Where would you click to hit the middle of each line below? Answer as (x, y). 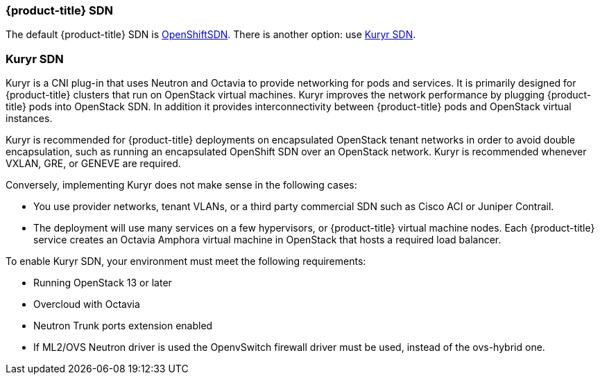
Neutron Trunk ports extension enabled (123, 326)
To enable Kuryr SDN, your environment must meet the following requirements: (186, 261)
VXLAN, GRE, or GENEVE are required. (93, 164)
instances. (29, 119)
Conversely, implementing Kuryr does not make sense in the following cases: (181, 185)
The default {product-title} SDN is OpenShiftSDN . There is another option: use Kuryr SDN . (211, 35)
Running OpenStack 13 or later (103, 283)
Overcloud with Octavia (87, 304)
